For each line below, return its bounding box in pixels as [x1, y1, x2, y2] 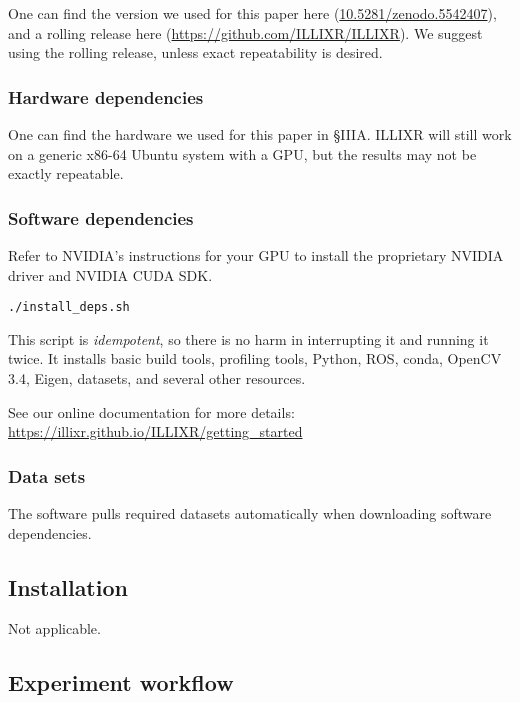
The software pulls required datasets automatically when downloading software [8, 503, 492, 524]
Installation [8, 571, 128, 602]
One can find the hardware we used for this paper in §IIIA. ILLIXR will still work [8, 124, 512, 144]
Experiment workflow [8, 667, 234, 698]
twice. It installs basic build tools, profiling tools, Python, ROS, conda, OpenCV [8, 348, 502, 369]
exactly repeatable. [8, 163, 124, 184]
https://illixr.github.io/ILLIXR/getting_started [8, 421, 303, 442]
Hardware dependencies [8, 84, 204, 109]
